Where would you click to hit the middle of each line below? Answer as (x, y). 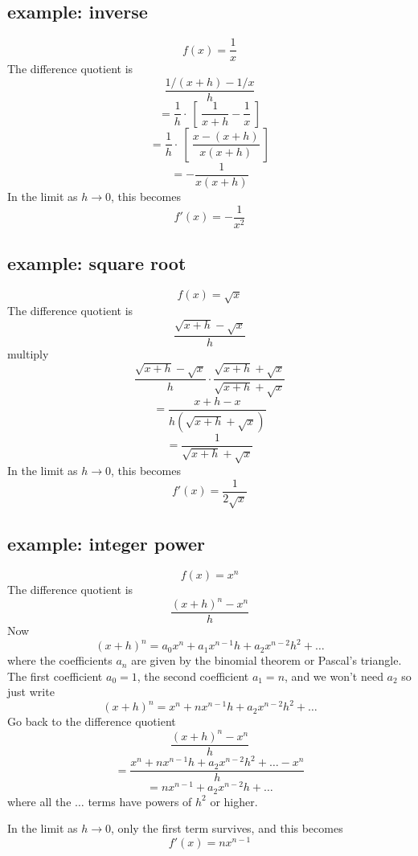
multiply (28, 354)
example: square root (97, 263)
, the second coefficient (193, 676)
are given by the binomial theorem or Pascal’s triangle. (266, 660)
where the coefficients (60, 660)
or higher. (234, 801)
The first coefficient (55, 676)
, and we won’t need (334, 676)
